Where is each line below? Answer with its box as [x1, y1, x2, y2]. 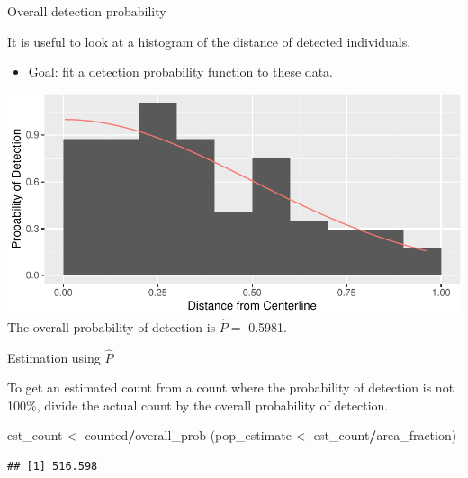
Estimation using [7, 347, 101, 366]
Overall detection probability [7, 2, 166, 20]
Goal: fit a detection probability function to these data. [28, 62, 333, 81]
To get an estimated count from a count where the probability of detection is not [7, 378, 454, 397]
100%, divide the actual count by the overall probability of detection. [7, 395, 389, 414]
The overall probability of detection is [7, 317, 216, 336]
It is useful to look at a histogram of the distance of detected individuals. [7, 32, 411, 50]
